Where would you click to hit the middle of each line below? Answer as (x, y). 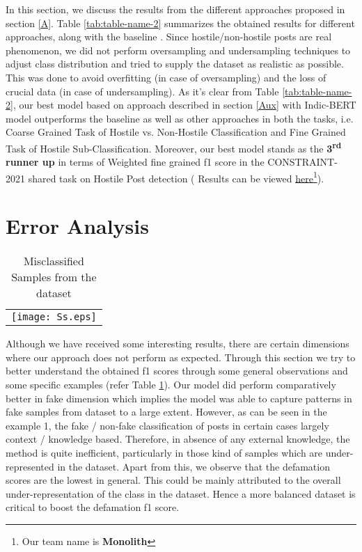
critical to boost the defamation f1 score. (93, 507)
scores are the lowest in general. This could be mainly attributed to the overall (173, 480)
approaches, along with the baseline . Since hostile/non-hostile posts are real (169, 37)
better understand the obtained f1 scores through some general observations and (177, 371)
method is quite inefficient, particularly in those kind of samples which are (164, 452)
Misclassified (54, 261)
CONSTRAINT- (302, 162)
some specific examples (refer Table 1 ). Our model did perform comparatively (171, 384)
